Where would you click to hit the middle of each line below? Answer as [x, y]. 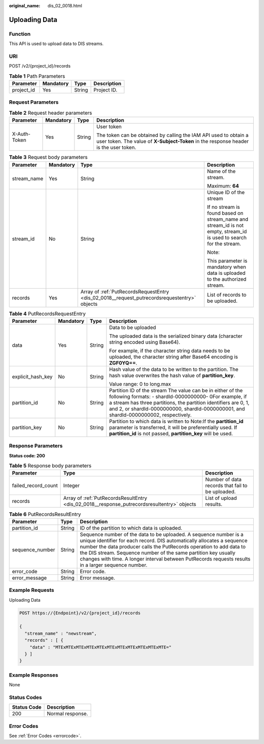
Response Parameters [36, 446]
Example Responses [34, 675]
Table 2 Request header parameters [51, 113]
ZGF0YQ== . [123, 363]
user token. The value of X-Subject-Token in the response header [172, 141]
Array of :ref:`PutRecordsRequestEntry [125, 292]
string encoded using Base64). [145, 342]
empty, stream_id [227, 231]
